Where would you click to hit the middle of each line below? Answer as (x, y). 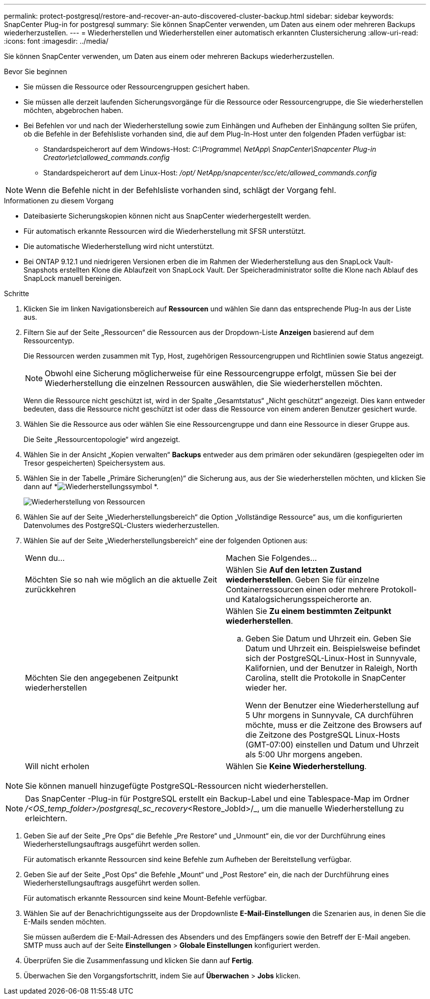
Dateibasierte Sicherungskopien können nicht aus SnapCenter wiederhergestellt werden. (167, 216)
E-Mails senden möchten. (65, 922)
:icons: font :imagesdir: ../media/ (56, 41)
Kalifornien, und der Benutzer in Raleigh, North (332, 668)
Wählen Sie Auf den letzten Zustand (294, 570)
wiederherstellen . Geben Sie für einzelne (303, 580)
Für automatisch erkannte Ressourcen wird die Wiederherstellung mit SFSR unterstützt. (165, 231)
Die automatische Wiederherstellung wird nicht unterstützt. (119, 246)
